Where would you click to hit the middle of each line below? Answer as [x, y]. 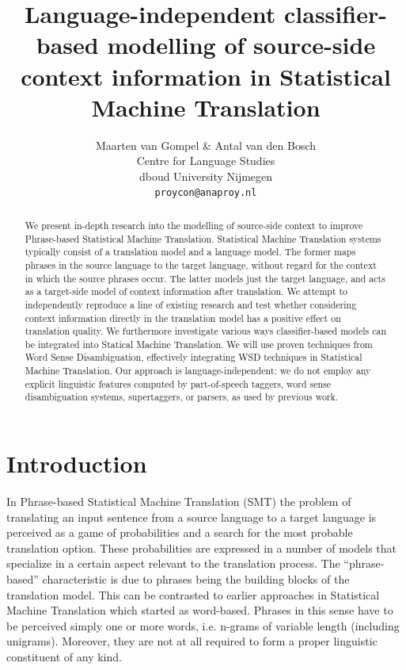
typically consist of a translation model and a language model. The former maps [190, 252]
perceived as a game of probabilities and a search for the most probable [180, 532]
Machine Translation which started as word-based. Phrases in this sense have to [200, 610]
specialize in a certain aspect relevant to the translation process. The [173, 563]
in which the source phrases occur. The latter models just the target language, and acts [205, 278]
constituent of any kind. [64, 656]
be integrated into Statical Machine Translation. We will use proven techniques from [199, 344]
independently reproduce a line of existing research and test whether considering [191, 304]
